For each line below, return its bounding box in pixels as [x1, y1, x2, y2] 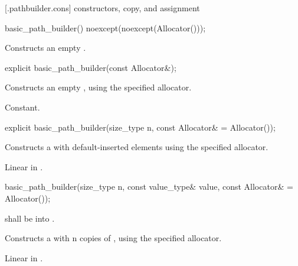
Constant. [5, 100, 40, 113]
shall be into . [5, 212, 55, 224]
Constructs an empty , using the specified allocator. [5, 81, 192, 93]
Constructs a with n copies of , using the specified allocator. [5, 232, 222, 244]
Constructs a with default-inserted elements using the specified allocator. [5, 141, 268, 153]
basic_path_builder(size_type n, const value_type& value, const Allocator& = [5, 180, 293, 193]
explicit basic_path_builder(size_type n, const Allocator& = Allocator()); [5, 121, 276, 133]
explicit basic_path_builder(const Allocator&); [5, 61, 176, 73]
